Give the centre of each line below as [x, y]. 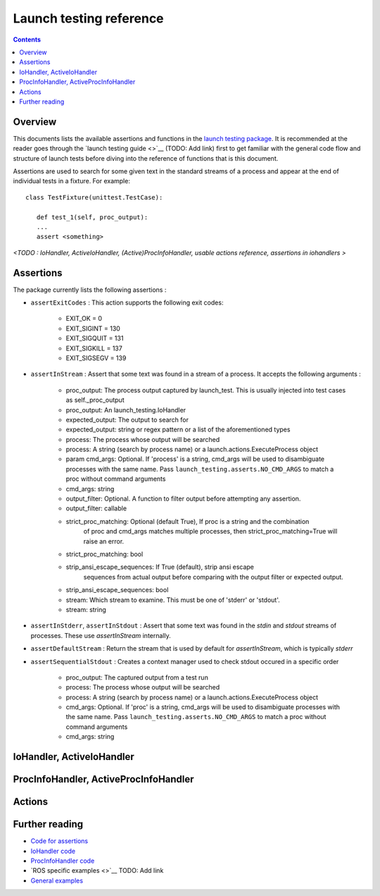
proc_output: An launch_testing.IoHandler [126, 410]
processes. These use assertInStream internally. [101, 635]
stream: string [86, 609]
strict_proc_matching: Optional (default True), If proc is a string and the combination [188, 521]
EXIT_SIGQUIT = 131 [95, 338]
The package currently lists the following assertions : [90, 290]
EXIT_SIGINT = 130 [93, 329]
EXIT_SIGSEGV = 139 [96, 358]
